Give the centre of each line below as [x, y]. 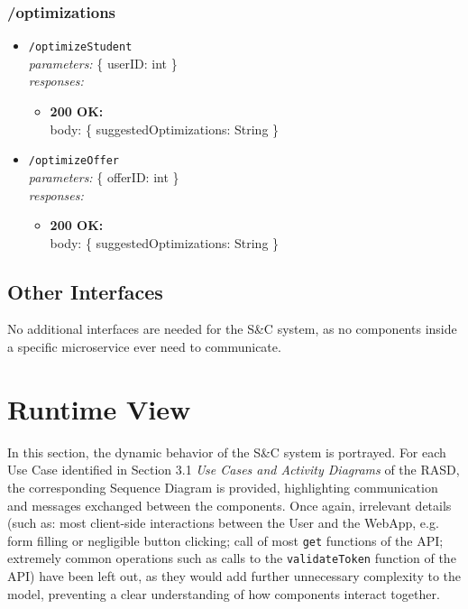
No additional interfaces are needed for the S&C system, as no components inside [232, 329]
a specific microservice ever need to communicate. [144, 347]
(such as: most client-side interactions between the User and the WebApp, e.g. [223, 523]
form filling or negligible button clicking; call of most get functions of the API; [225, 540]
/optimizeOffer [74, 161]
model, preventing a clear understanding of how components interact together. [224, 593]
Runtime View [99, 408]
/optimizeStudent [80, 47]
